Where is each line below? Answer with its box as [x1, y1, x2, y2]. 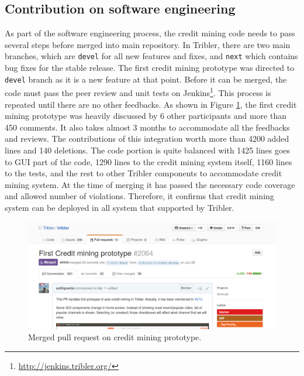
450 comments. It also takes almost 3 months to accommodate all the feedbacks [5, 121, 290, 133]
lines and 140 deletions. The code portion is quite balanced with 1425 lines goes [5, 143, 291, 156]
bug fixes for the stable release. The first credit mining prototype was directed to [5, 61, 295, 74]
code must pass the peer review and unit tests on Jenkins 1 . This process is [5, 85, 271, 98]
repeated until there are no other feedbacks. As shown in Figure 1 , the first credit [5, 98, 297, 110]
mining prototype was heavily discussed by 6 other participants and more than [5, 110, 287, 122]
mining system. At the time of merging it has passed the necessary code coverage [5, 178, 295, 190]
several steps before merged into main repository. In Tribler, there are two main [5, 38, 291, 50]
